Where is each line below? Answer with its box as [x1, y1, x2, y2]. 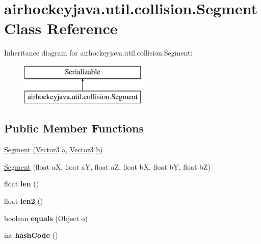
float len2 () [4, 196, 43, 206]
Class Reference [4, 18, 118, 39]
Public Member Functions [4, 120, 144, 136]
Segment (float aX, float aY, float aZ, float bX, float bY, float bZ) [4, 161, 211, 172]
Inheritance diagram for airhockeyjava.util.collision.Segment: [4, 47, 193, 58]
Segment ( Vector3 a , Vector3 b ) [4, 144, 103, 155]
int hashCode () [4, 230, 58, 240]
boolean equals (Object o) [4, 212, 88, 223]
